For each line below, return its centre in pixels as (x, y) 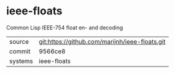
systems (21, 61)
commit (20, 51)
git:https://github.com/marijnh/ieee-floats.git (102, 41)
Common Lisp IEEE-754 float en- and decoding (65, 28)
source (19, 41)
